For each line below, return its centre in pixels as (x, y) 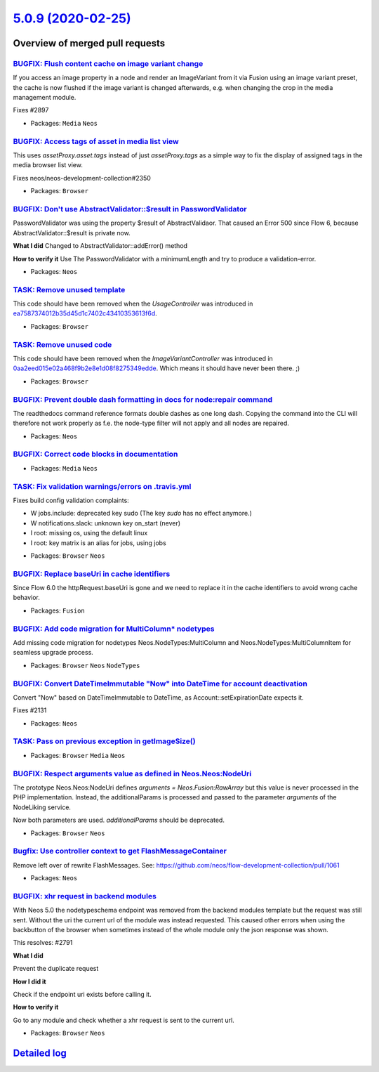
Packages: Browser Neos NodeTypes (85, 665)
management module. (45, 98)
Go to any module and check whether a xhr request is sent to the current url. (124, 1020)
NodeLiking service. (42, 807)
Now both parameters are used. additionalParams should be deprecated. (119, 820)
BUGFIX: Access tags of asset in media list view (96, 141)
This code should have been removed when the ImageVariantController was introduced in (143, 358)
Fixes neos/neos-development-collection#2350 (82, 178)
